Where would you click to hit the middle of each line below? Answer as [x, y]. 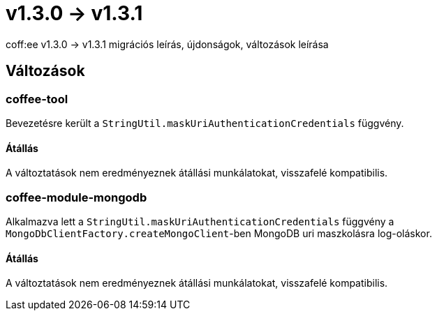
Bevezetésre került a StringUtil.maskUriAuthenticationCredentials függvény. [205, 123]
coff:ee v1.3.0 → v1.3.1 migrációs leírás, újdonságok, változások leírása [167, 44]
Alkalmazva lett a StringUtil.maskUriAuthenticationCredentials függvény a [200, 221]
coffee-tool [37, 99]
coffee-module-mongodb [76, 197]
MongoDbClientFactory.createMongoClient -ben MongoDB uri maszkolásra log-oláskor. [219, 233]
